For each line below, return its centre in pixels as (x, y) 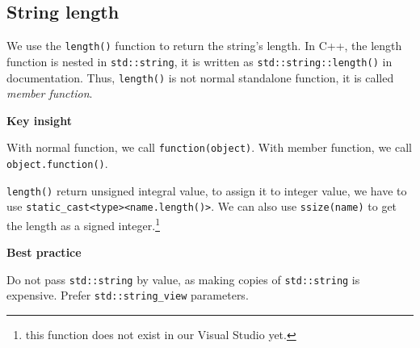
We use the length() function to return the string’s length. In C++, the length (204, 46)
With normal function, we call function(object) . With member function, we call (209, 147)
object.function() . (57, 164)
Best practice (44, 252)
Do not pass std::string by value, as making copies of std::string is (183, 279)
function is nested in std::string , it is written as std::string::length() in (199, 61)
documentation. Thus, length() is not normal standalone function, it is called (200, 77)
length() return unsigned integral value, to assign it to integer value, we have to (207, 190)
